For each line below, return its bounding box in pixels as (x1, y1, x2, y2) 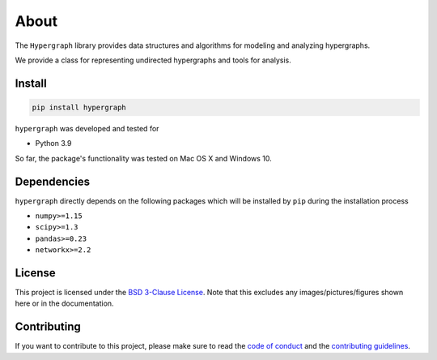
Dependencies (15, 174, 91, 188)
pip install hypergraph (32, 102, 127, 112)
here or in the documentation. (15, 298, 114, 308)
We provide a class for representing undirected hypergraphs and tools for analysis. (15, 55, 291, 65)
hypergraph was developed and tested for (15, 123, 159, 133)
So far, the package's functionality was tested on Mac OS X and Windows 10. (15, 153, 273, 163)
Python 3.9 (35, 139, 72, 148)
